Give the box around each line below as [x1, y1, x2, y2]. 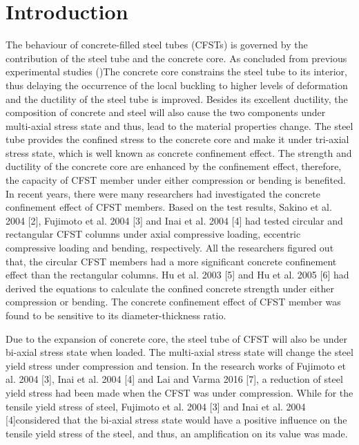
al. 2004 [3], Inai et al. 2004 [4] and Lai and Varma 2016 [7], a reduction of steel [6, 372, 343, 386]
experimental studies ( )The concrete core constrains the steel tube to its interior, [6, 64, 347, 79]
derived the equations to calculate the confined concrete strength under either [6, 281, 334, 295]
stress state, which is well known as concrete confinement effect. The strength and [6, 145, 352, 160]
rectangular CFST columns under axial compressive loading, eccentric [6, 227, 301, 241]
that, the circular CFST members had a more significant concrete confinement [6, 254, 337, 268]
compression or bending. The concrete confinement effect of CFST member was [6, 294, 341, 309]
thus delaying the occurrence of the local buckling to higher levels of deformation [6, 77, 348, 92]
